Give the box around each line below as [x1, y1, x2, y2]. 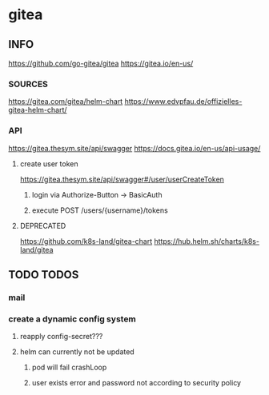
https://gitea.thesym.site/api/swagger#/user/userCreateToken [19, 174, 224, 184]
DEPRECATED [19, 221, 66, 230]
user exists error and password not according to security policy [31, 378, 242, 388]
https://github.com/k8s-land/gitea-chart [19, 236, 153, 245]
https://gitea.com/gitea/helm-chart [8, 97, 123, 106]
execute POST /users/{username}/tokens [31, 205, 168, 215]
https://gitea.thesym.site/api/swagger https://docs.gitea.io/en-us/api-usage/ [8, 143, 261, 153]
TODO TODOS [8, 268, 79, 281]
